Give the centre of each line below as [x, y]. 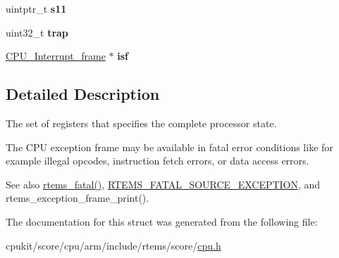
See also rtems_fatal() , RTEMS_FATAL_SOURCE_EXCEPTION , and [163, 184]
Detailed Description [83, 94]
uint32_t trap [37, 32]
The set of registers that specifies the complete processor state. [141, 123]
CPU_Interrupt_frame [56, 56]
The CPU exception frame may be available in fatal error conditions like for [169, 147]
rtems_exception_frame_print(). [78, 198]
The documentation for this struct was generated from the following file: [162, 221]
